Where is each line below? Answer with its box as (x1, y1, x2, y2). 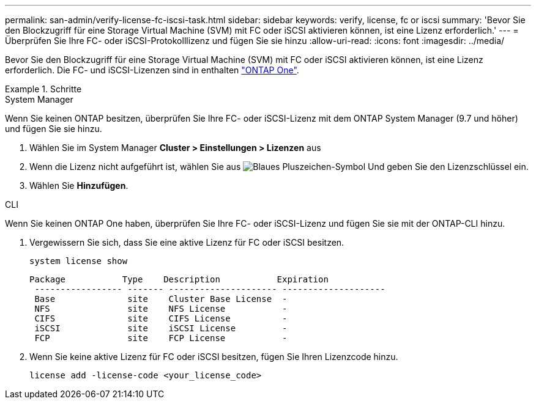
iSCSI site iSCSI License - (34, 323, 288, 333)
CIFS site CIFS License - (34, 314, 288, 323)
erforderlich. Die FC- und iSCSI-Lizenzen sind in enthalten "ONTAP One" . (5, 65, 299, 75)
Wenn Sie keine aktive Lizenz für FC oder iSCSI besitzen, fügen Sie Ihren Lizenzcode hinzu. (29, 351, 398, 362)
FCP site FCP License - (34, 333, 288, 343)
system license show (29, 256, 128, 266)
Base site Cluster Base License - (34, 294, 288, 304)
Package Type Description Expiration (29, 274, 329, 284)
